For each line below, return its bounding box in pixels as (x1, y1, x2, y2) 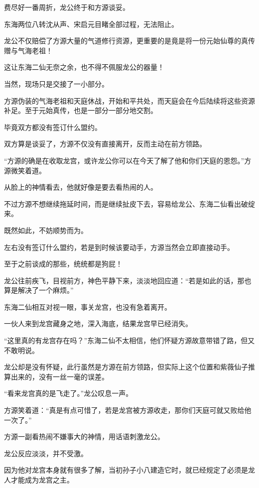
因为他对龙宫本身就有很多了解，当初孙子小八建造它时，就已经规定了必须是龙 (4, 465, 255, 475)
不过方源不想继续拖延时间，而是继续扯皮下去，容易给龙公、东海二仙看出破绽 (4, 198, 255, 209)
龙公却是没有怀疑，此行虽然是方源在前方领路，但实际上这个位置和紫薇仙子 (4, 362, 248, 372)
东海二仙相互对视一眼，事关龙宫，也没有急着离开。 (4, 301, 171, 312)
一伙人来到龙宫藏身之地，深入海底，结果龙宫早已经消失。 (4, 318, 192, 329)
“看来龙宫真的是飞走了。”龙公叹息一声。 (4, 388, 133, 398)
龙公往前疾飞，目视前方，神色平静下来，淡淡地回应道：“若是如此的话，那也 (4, 275, 252, 285)
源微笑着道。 (4, 165, 46, 175)
